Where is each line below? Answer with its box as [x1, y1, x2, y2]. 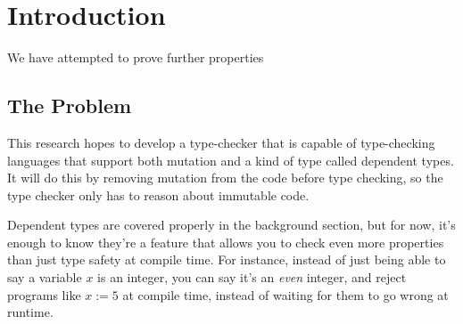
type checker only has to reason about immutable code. [7, 185, 310, 204]
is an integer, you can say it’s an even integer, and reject [97, 268, 407, 287]
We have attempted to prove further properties [7, 48, 264, 67]
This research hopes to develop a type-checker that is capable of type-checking [7, 133, 435, 151]
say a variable [7, 268, 82, 287]
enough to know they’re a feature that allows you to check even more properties [7, 232, 444, 251]
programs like [7, 285, 81, 304]
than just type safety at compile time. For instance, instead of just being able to [7, 250, 446, 269]
